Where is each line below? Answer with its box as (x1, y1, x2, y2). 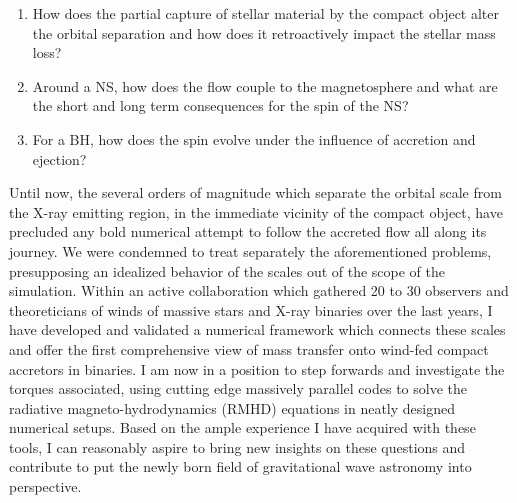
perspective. (9, 476, 82, 497)
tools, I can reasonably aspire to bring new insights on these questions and (9, 436, 466, 457)
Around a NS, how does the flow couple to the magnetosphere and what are (32, 75, 498, 96)
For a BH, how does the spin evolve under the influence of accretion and (32, 128, 476, 149)
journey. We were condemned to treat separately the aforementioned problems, (9, 240, 492, 261)
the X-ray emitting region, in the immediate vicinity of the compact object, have (9, 201, 503, 222)
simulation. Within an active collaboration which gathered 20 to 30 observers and (9, 280, 509, 301)
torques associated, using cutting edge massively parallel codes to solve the (9, 378, 467, 399)
